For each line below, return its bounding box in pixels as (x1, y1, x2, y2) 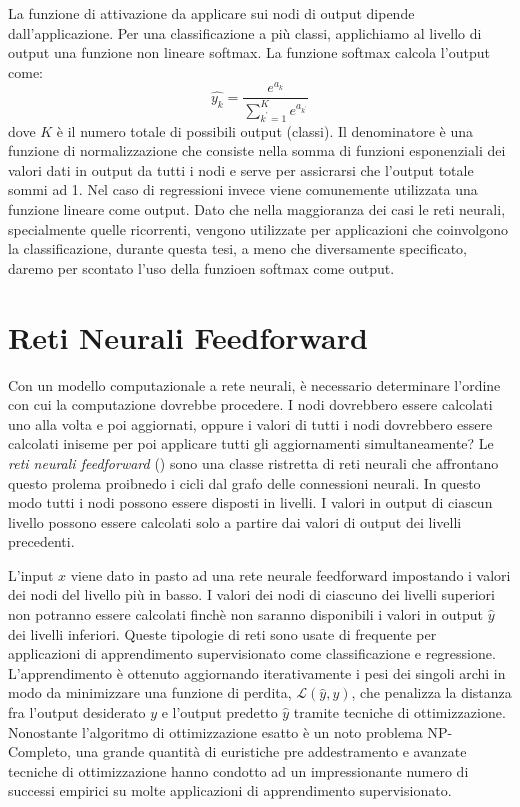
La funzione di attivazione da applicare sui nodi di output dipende (8, 3, 415, 23)
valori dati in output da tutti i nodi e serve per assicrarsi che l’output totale (8, 159, 474, 180)
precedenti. (8, 531, 75, 552)
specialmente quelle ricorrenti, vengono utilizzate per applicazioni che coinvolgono (8, 218, 508, 239)
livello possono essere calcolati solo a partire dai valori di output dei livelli (8, 511, 462, 532)
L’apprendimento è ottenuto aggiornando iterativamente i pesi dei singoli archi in (8, 662, 506, 683)
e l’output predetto (161, 702, 278, 723)
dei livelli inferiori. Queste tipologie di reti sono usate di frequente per (8, 623, 437, 644)
